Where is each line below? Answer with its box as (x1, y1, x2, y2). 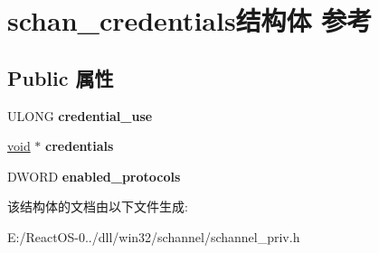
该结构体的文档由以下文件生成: (7, 197, 188, 216)
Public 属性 (7, 63, 114, 91)
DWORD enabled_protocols (7, 166, 181, 185)
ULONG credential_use (7, 106, 153, 125)
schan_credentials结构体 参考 (7, 2, 373, 39)
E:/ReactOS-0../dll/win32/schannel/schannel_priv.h (7, 227, 300, 246)
